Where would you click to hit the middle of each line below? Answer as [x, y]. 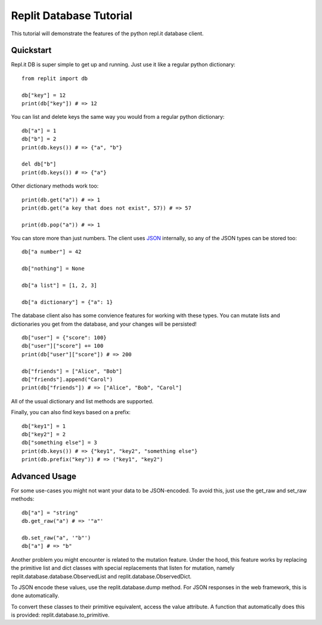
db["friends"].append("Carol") [67, 379]
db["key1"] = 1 [44, 426]
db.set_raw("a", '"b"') [56, 537]
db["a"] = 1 [39, 131]
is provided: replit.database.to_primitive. [60, 615]
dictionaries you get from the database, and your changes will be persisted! [104, 324]
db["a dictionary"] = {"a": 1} [67, 302]
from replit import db [55, 78]
